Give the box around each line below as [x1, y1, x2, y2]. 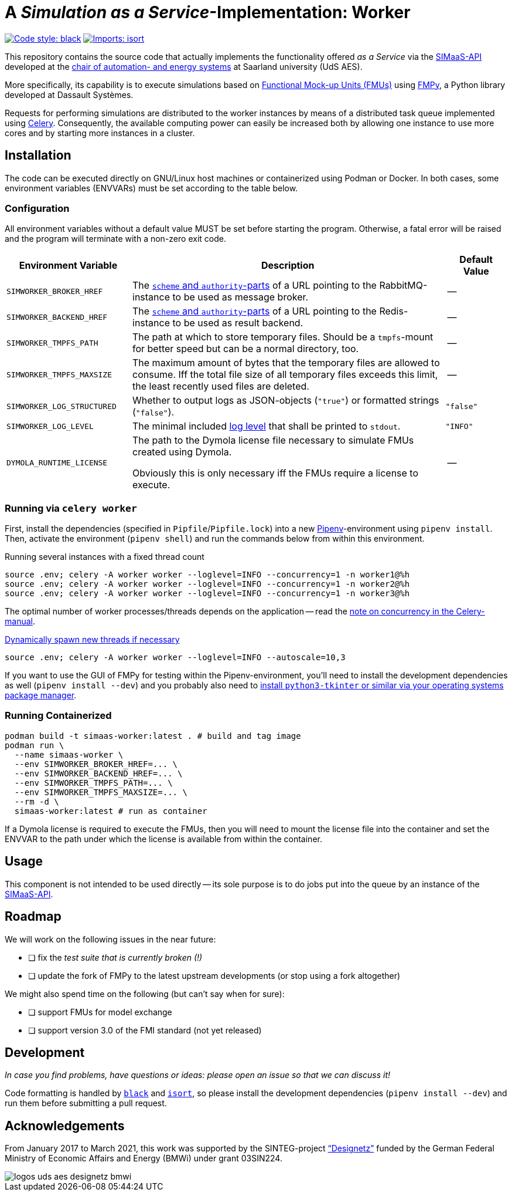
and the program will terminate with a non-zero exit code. [5, 234, 226, 244]
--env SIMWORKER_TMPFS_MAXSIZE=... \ [14, 787, 187, 797]
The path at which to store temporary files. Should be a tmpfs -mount [132, 331, 434, 343]
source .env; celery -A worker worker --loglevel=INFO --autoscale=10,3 [5, 653, 346, 663]
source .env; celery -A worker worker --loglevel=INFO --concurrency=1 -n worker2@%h [5, 579, 410, 589]
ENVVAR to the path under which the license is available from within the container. [5, 833, 322, 844]
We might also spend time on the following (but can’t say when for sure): [5, 988, 285, 999]
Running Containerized [5, 710, 112, 722]
